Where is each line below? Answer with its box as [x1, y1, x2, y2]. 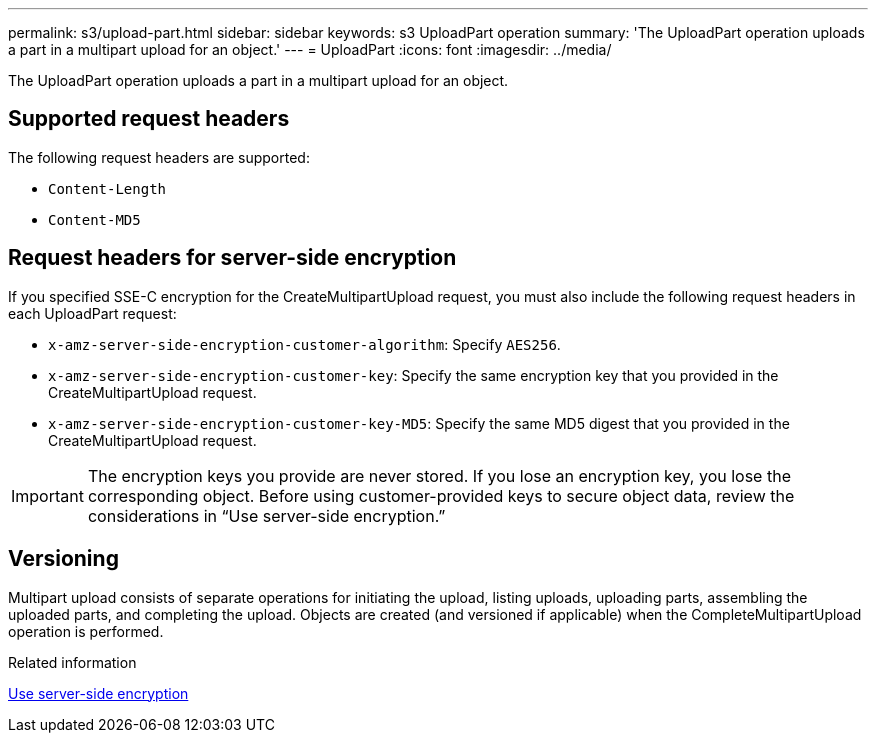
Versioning [8, 546, 119, 572]
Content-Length [48, 180, 167, 197]
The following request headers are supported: [8, 148, 310, 166]
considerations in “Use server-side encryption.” [87, 505, 446, 526]
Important [11, 485, 84, 506]
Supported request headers [8, 106, 290, 132]
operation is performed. [8, 622, 164, 640]
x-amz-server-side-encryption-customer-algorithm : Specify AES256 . [48, 335, 561, 353]
